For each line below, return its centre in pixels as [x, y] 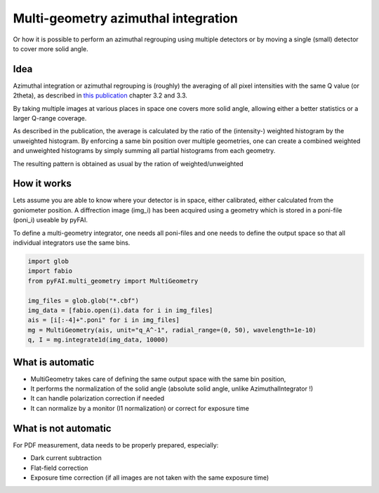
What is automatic [54, 362]
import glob [48, 262]
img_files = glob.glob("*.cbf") [84, 300]
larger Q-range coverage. [50, 119]
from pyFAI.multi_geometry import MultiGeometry [113, 281]
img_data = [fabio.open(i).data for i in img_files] [120, 310]
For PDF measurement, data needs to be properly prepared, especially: [116, 445]
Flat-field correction [59, 468]
